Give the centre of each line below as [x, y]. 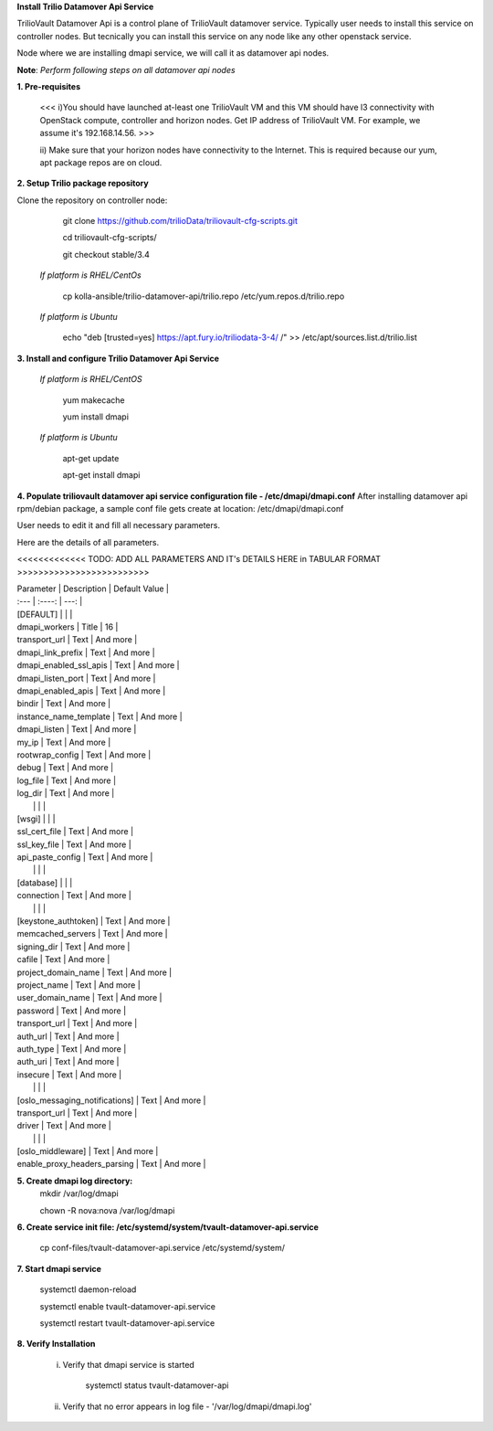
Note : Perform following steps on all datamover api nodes [126, 69]
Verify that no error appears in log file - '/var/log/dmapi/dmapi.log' [187, 1406]
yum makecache [94, 400]
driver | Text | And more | [64, 1126]
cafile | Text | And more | [63, 959]
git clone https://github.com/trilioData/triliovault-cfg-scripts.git [180, 221]
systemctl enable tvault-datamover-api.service [128, 1306]
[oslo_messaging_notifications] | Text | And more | [111, 1100]
